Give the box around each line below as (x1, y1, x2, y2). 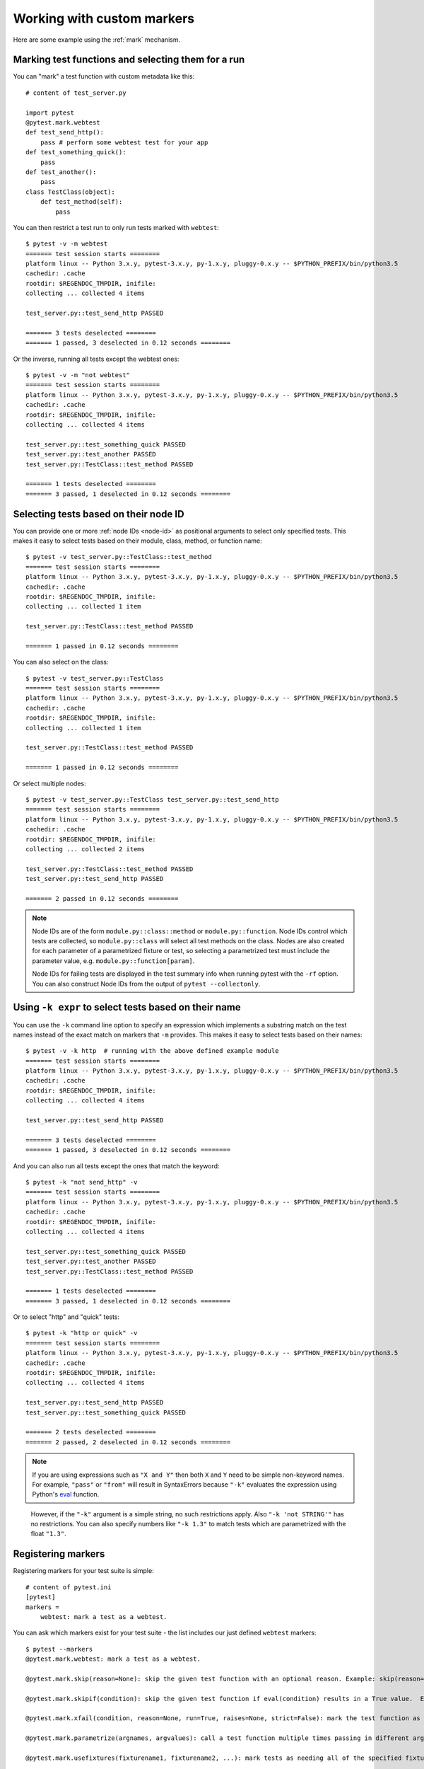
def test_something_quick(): (25, 149, 126, 156)
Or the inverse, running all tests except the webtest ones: (13, 355, 179, 363)
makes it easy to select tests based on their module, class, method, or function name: (13, 536, 263, 545)
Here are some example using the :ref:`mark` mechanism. (13, 35, 180, 44)
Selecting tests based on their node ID (13, 508, 184, 520)
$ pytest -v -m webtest (25, 240, 108, 248)
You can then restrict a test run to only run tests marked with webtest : (13, 223, 219, 231)
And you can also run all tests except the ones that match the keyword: (13, 1161, 220, 1170)
